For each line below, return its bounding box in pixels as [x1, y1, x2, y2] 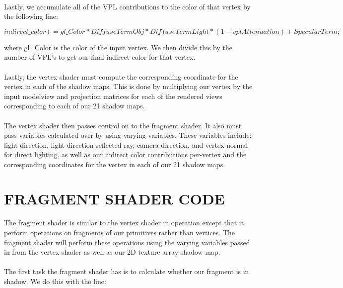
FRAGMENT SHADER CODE [4, 188, 225, 208]
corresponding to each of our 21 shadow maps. [4, 100, 145, 111]
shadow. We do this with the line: [4, 276, 106, 287]
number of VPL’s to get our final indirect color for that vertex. [4, 52, 196, 62]
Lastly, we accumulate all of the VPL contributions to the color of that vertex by [4, 1, 251, 11]
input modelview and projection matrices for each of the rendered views [4, 91, 222, 101]
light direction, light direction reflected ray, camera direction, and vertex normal [4, 139, 248, 150]
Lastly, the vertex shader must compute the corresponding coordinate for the [4, 71, 238, 82]
